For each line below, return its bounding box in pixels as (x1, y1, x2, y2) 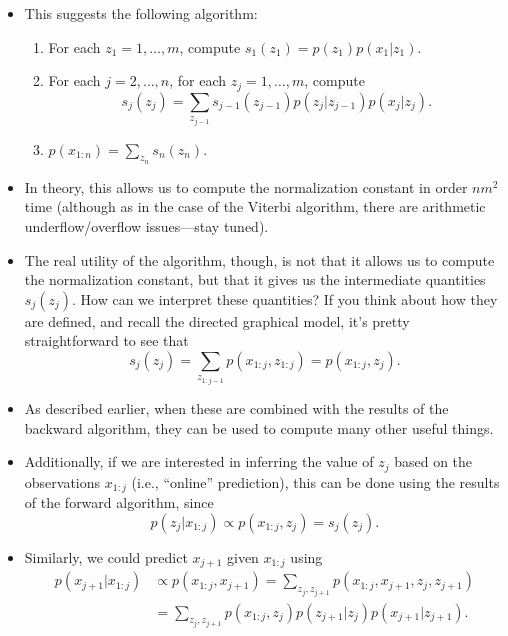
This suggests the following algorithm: (24, 3, 258, 23)
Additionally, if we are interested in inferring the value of (24, 451, 374, 472)
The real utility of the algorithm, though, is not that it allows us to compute (24, 249, 495, 270)
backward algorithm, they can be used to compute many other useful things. (24, 417, 494, 438)
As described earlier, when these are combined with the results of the (24, 398, 449, 419)
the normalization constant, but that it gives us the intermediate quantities (24, 269, 486, 290)
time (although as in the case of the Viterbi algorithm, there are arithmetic (24, 196, 486, 217)
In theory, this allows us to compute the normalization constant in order (24, 176, 468, 197)
